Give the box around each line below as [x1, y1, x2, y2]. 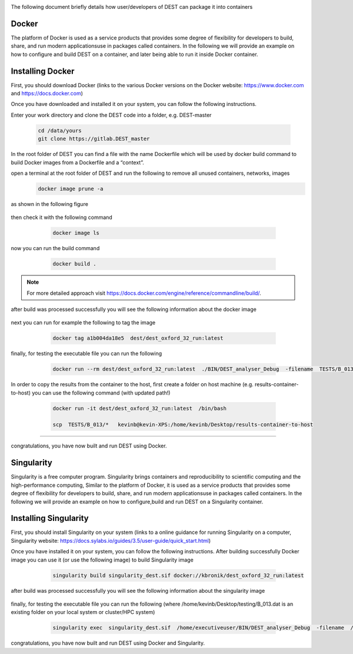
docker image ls [52, 230, 100, 237]
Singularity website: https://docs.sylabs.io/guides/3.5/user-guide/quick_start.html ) [11, 537, 211, 544]
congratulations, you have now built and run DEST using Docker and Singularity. [11, 639, 205, 647]
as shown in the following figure [11, 200, 88, 207]
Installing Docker [11, 66, 75, 76]
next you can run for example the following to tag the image [11, 319, 156, 326]
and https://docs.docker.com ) [11, 89, 84, 97]
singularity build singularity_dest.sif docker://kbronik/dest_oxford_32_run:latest [52, 572, 304, 579]
